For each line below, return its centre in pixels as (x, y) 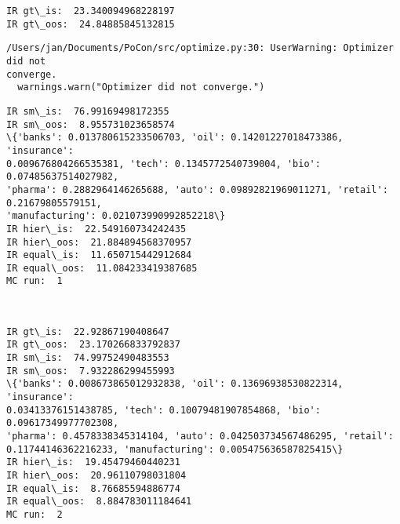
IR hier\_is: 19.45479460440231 (93, 462)
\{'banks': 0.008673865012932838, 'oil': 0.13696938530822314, (175, 384)
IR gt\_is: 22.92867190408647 (88, 331)
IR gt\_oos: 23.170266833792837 (93, 345)
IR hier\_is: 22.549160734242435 (96, 229)
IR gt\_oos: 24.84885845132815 (91, 24)
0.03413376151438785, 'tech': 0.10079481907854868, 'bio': (164, 410)
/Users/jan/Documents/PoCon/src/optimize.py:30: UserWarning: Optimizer (200, 48)
